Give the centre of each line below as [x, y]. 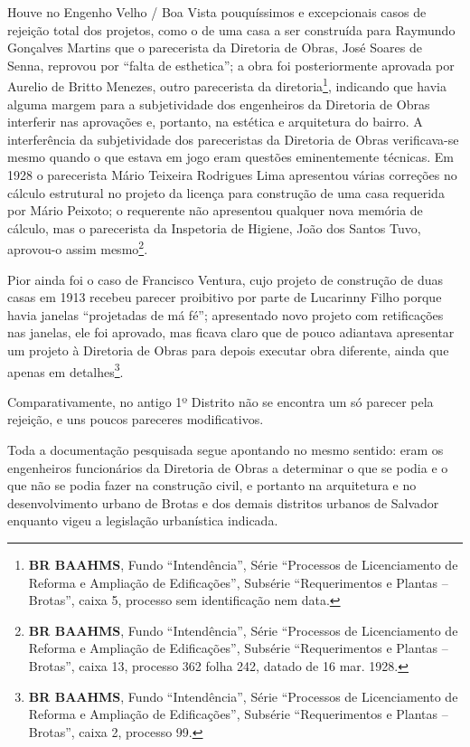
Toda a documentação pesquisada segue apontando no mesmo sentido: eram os [226, 450]
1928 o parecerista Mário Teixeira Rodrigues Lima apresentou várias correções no [232, 175]
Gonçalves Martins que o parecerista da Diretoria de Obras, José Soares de [215, 47]
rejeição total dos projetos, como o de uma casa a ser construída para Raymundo [231, 29]
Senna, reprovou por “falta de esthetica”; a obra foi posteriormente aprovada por [231, 65]
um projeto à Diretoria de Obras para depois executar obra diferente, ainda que [228, 350]
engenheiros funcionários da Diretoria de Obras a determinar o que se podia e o [228, 467]
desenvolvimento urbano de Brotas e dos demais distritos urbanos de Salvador [223, 502]
